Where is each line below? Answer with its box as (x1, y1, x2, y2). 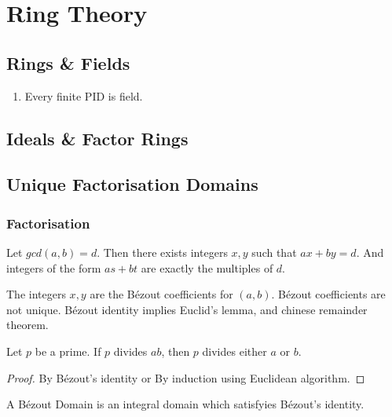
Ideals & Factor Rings (6, 126, 189, 150)
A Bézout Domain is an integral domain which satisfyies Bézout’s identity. (6, 396, 365, 412)
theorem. (6, 316, 49, 333)
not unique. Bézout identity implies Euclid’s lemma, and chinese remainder (6, 301, 368, 317)
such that (251, 243, 297, 260)
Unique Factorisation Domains (6, 172, 258, 196)
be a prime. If (35, 342, 101, 359)
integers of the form (6, 259, 101, 276)
